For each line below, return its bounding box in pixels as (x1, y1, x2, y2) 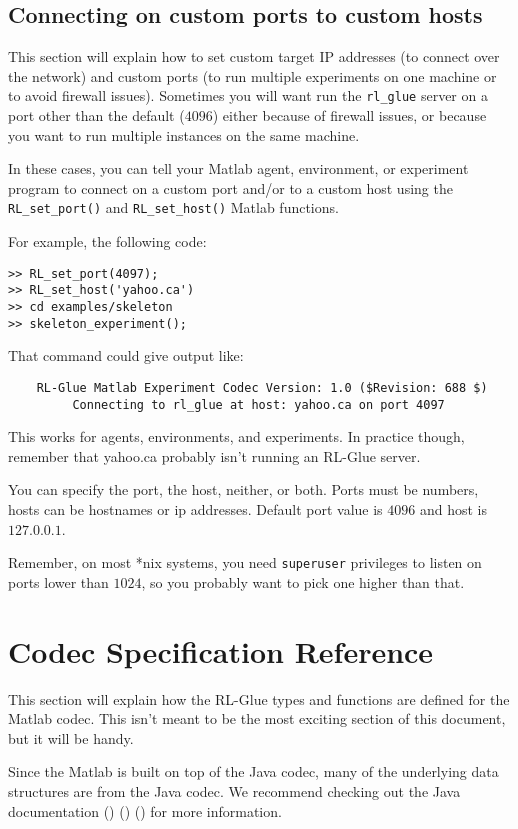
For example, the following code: (8, 231, 207, 252)
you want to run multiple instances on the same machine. (8, 124, 360, 145)
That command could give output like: (8, 345, 244, 366)
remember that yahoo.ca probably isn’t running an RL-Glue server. (8, 445, 421, 466)
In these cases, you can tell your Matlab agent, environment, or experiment (8, 158, 469, 179)
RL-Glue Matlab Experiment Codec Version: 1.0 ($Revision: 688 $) (36, 380, 488, 395)
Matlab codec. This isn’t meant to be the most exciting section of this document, (8, 708, 506, 729)
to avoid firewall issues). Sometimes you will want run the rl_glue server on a (8, 85, 488, 106)
